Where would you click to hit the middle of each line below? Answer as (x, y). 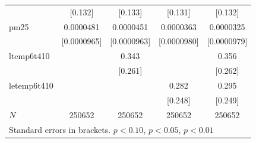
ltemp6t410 (29, 56)
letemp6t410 (31, 85)
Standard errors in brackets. (60, 129)
